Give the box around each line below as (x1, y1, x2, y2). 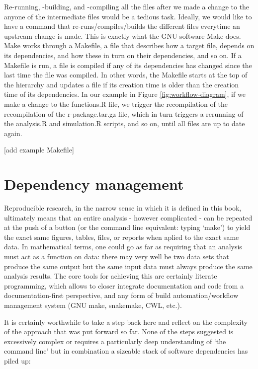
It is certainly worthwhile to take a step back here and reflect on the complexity (4, 316, 248, 327)
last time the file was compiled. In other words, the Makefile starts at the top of (4, 70, 248, 80)
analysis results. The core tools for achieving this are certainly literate (4, 271, 217, 281)
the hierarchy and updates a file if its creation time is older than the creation (4, 79, 239, 89)
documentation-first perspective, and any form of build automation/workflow (4, 290, 239, 300)
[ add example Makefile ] (4, 145, 74, 155)
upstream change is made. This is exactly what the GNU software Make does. (4, 30, 241, 41)
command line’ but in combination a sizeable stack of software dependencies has (4, 346, 248, 356)
